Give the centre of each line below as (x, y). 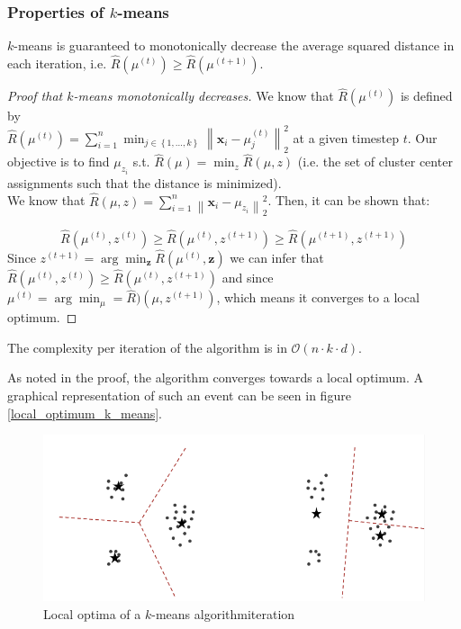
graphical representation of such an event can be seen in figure (179, 395)
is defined (426, 96)
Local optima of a (92, 613)
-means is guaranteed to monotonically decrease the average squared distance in (234, 45)
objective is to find (59, 162)
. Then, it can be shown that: (349, 200)
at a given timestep (346, 137)
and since (248, 277)
